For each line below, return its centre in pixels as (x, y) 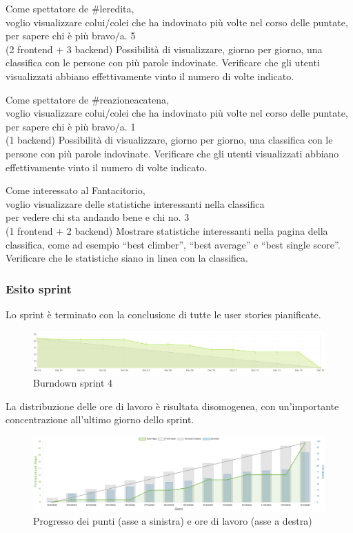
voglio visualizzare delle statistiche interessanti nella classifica (135, 203)
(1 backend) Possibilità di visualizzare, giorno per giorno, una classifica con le (169, 140)
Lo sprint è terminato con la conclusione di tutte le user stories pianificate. (163, 314)
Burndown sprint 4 (73, 382)
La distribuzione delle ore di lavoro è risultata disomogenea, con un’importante (172, 406)
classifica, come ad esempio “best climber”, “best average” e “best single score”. (173, 244)
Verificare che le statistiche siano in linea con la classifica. (127, 258)
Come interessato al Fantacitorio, (75, 190)
